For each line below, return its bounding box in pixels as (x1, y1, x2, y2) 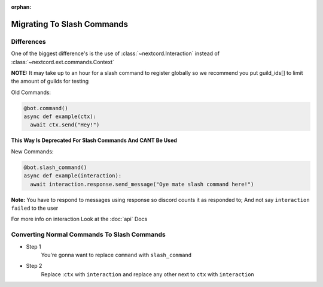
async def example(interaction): (23, 173, 122, 179)
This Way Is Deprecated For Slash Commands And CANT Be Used (11, 137, 178, 144)
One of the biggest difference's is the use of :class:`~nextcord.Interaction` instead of (11, 50, 220, 57)
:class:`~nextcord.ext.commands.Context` (11, 58, 115, 65)
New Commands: (11, 147, 54, 155)
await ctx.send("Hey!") (30, 122, 100, 128)
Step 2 (26, 262, 42, 270)
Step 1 (26, 243, 41, 250)
